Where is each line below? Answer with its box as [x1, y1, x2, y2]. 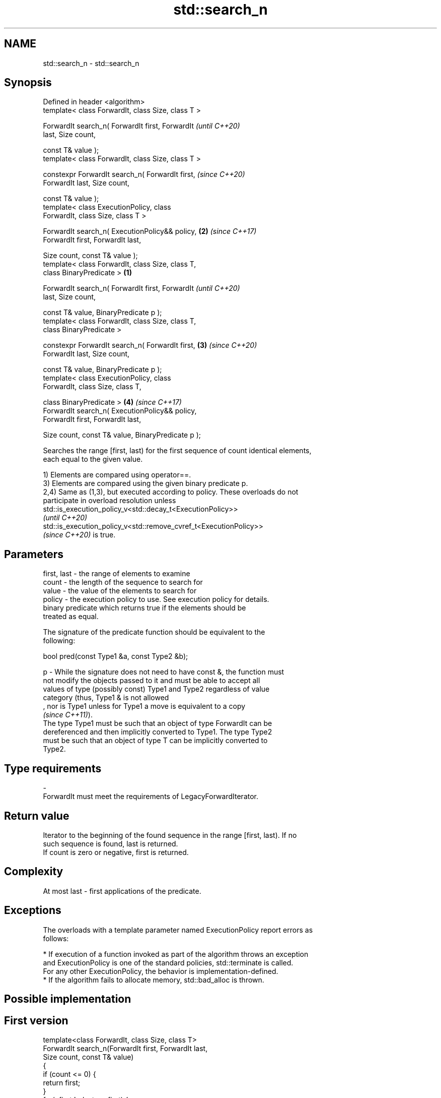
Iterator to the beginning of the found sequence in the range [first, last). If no [43, 830, 297, 839]
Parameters [4, 547, 63, 561]
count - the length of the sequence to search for [43, 578, 203, 587]
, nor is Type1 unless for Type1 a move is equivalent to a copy [43, 702, 246, 711]
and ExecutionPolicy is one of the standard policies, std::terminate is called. [43, 958, 293, 967]
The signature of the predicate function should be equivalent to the [43, 628, 265, 637]
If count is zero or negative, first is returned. [43, 847, 189, 857]
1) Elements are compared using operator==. [43, 470, 191, 479]
